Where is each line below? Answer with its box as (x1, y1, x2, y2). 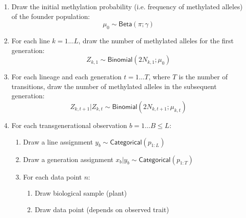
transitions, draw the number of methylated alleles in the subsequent (11, 81, 217, 91)
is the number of (178, 72, 228, 82)
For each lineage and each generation (11, 72, 122, 82)
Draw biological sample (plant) (35, 188, 127, 198)
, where (148, 72, 170, 82)
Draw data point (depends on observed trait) (35, 204, 169, 214)
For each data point (23, 171, 82, 182)
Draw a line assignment (23, 136, 93, 146)
